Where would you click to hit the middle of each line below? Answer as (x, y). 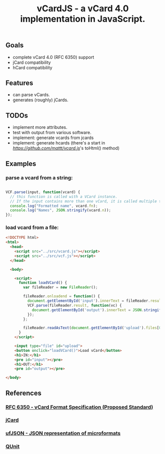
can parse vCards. (31, 95)
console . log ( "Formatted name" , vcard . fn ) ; (54, 206)
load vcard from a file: (32, 227)
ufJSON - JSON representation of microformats (63, 433)
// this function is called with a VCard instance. (64, 197)
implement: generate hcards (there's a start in (59, 143)
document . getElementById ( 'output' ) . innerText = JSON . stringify (97, 310)
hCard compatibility (33, 67)
